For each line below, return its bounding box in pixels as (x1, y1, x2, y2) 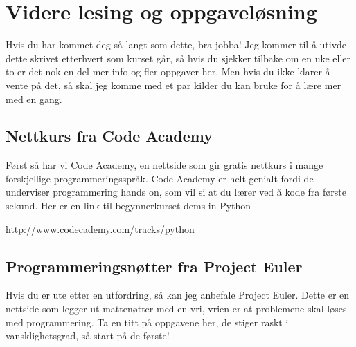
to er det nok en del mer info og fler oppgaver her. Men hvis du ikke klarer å (6, 64, 330, 79)
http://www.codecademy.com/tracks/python (6, 221, 195, 236)
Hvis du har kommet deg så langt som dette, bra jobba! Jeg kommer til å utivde (6, 37, 347, 52)
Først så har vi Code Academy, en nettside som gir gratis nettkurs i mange (6, 158, 323, 172)
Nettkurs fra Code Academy (6, 125, 213, 147)
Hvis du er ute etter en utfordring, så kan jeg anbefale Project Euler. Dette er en (6, 288, 350, 302)
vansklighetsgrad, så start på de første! (6, 328, 170, 343)
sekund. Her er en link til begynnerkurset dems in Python (6, 198, 251, 213)
